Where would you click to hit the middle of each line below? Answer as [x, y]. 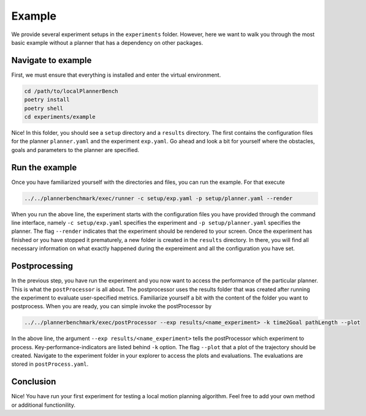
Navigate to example [51, 60]
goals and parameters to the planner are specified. [75, 149]
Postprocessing [42, 266]
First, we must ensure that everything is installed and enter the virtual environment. [116, 75]
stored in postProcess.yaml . [50, 364]
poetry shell [44, 108]
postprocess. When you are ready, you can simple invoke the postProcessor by [111, 306]
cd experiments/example [60, 117]
